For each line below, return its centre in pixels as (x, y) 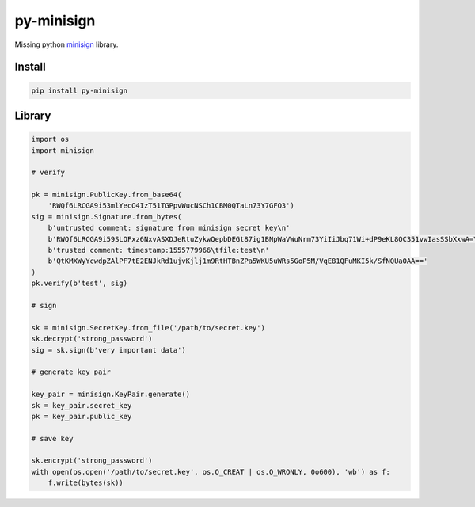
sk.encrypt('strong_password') (92, 461)
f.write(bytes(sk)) (86, 483)
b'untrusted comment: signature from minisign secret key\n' (169, 228)
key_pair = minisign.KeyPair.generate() (110, 395)
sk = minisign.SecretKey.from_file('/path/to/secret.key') (148, 328)
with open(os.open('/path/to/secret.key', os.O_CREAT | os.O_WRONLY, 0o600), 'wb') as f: (211, 472)
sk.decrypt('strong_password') (92, 339)
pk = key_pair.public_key (82, 416)
